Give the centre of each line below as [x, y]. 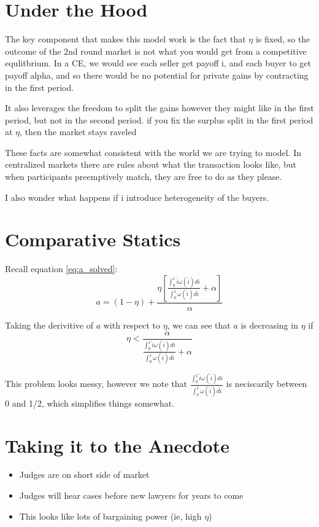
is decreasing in [269, 325]
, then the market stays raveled [78, 132]
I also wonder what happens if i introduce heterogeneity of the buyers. [137, 197]
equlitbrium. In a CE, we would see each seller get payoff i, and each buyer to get [158, 63]
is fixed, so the [283, 39]
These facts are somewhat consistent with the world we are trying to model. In [153, 152]
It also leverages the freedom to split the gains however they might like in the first [159, 108]
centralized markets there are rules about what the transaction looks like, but [151, 164]
